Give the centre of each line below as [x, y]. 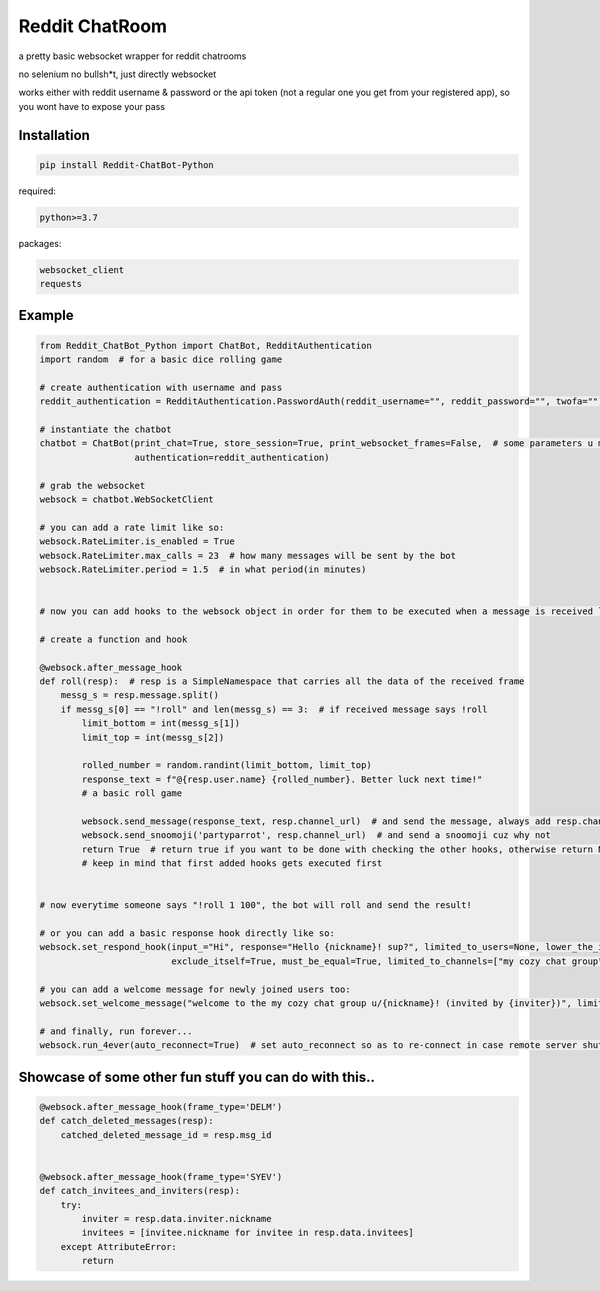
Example [46, 315]
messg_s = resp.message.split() [140, 695]
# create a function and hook [113, 639]
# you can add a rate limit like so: [132, 527]
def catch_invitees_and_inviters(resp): [139, 1191]
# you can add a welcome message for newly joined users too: [195, 989]
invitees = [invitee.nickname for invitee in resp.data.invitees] [248, 1233]
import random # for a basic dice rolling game [161, 359]
